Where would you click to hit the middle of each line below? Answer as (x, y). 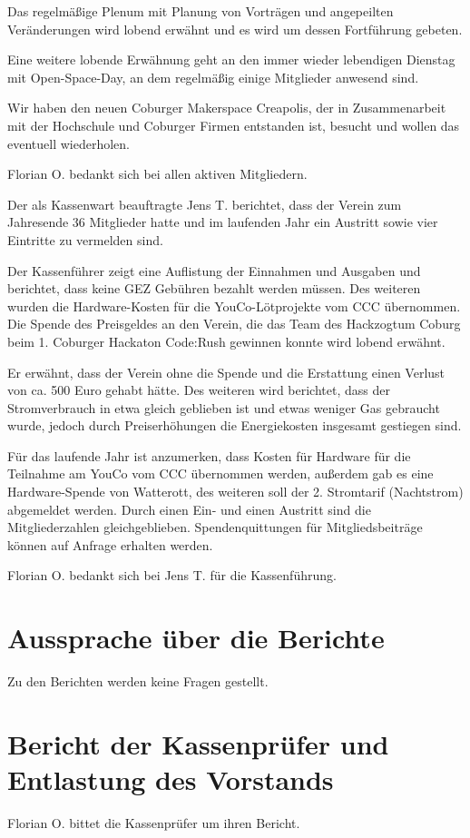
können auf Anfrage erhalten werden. (110, 544)
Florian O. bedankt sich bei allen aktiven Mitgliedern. (157, 174)
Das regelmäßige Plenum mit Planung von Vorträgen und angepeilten (201, 11)
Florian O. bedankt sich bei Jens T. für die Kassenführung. (172, 575)
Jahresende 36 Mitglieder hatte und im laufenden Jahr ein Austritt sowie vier (223, 222)
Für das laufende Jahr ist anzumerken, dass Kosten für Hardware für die (209, 455)
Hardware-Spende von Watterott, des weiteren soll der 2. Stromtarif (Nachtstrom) (235, 492)
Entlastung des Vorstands (171, 779)
